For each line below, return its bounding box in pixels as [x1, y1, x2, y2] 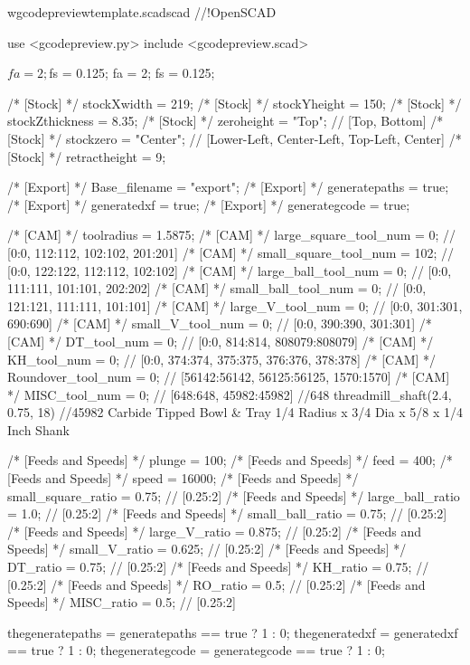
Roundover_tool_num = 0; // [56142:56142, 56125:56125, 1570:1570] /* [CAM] [7, 367, 450, 386]
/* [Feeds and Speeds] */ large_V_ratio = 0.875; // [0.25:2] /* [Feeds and [7, 521, 422, 540]
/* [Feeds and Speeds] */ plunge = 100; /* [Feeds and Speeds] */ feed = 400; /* [7, 451, 453, 470]
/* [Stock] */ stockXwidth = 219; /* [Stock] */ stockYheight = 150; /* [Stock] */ [7, 93, 462, 112]
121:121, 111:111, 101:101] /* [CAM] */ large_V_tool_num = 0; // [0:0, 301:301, [7, 296, 463, 315]
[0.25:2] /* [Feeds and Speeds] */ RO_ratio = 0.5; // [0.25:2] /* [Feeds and [7, 575, 426, 594]
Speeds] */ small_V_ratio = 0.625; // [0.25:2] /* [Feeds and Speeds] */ [7, 539, 407, 558]
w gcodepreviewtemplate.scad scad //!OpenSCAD [7, 3, 277, 21]
